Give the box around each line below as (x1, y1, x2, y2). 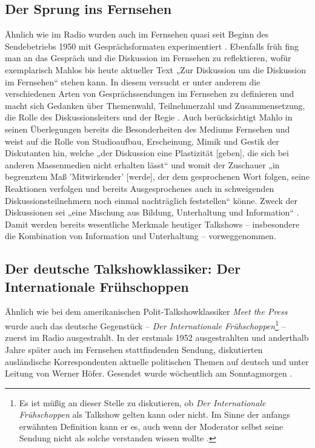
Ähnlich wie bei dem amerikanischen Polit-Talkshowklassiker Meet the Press (5, 305, 288, 318)
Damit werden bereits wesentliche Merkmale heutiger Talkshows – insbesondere (5, 217, 300, 230)
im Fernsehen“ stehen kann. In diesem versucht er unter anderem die (5, 75, 260, 88)
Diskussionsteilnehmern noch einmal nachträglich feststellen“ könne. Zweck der (5, 194, 297, 206)
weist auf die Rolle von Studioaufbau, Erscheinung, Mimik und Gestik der (5, 134, 279, 147)
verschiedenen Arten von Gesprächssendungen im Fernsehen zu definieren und (5, 87, 294, 100)
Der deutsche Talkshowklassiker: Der (5, 259, 241, 278)
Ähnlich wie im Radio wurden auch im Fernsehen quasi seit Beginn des (5, 28, 269, 41)
